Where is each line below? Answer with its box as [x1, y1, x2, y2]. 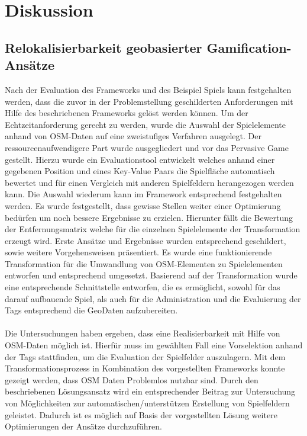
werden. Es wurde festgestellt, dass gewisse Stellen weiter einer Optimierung [5, 199, 281, 211]
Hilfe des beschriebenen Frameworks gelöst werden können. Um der [5, 107, 248, 119]
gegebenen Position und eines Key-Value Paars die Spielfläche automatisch [5, 165, 275, 177]
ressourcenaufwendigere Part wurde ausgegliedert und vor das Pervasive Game [5, 141, 289, 153]
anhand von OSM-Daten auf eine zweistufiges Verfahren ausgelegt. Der [5, 130, 261, 142]
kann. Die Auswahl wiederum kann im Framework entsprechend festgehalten [5, 188, 282, 200]
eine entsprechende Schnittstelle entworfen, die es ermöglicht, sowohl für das [5, 281, 280, 293]
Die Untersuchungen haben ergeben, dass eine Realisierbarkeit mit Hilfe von [5, 327, 280, 339]
